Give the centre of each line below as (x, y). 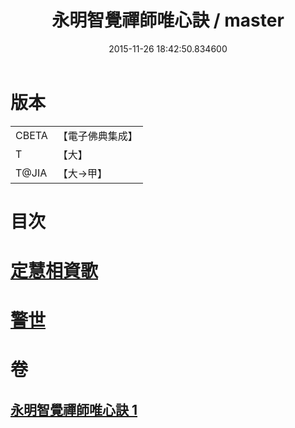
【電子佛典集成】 (97, 136)
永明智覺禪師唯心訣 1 (74, 409)
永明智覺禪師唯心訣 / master (168, 20)
